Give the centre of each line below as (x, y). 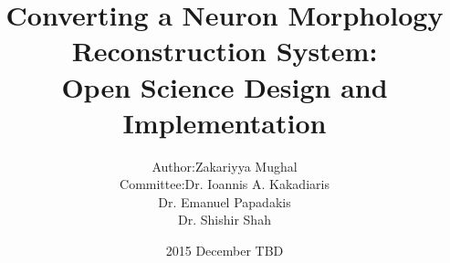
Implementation (225, 122)
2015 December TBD (225, 251)
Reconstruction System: (225, 51)
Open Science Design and (225, 86)
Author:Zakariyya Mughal (225, 166)
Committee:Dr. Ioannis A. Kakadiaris (225, 184)
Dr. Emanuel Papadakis (225, 201)
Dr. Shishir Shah (225, 220)
